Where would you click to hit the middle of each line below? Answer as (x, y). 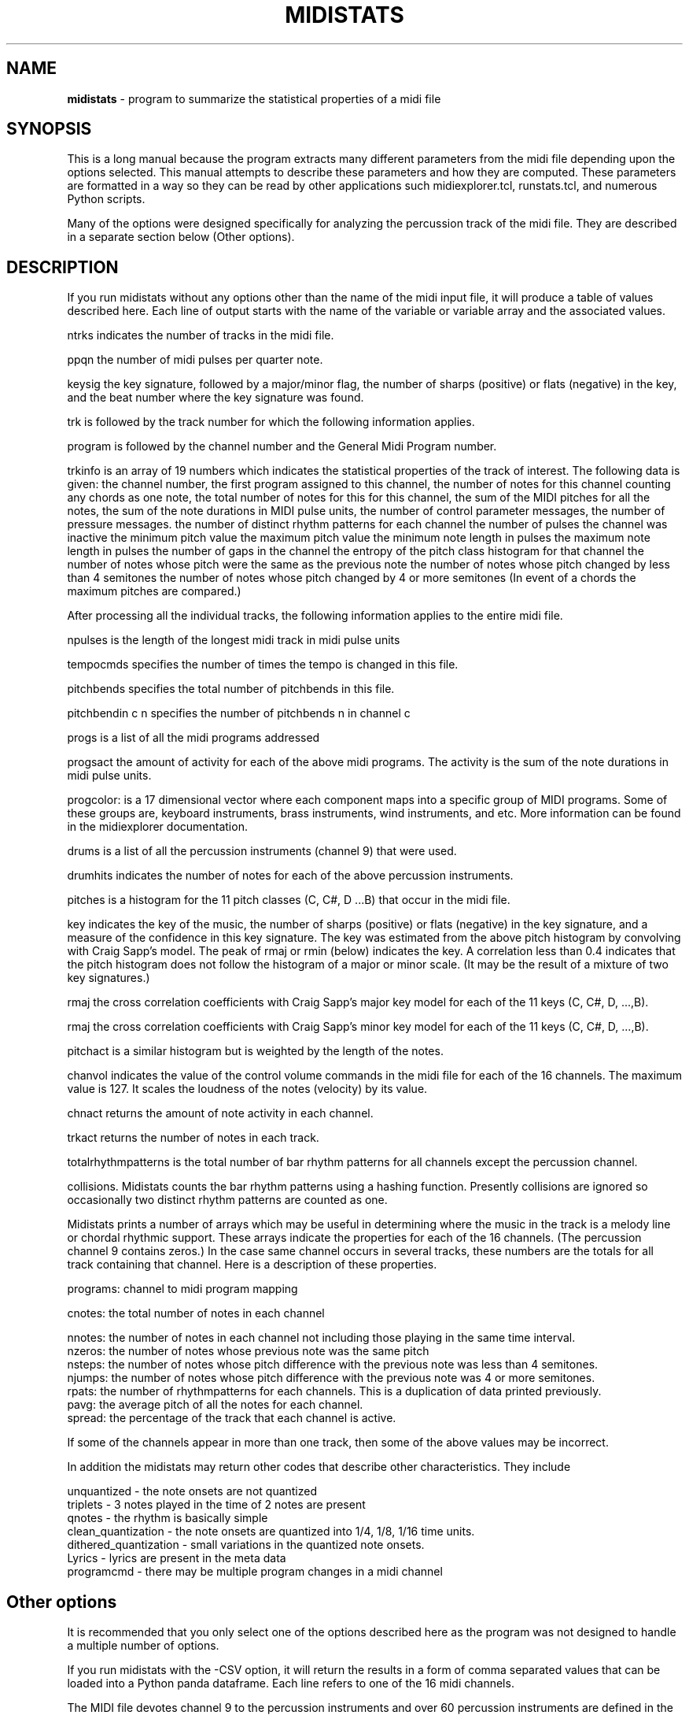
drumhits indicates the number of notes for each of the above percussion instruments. (290, 876)
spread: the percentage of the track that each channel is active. (232, 1418)
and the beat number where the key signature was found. (216, 398)
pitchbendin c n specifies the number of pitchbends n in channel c (239, 713)
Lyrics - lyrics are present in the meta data (177, 1558)
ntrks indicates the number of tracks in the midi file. (201, 335)
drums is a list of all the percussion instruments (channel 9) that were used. (262, 851)
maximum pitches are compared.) (154, 591)
